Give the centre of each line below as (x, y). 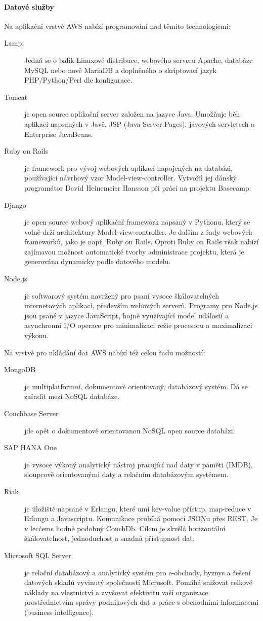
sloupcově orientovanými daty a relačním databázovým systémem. (126, 474)
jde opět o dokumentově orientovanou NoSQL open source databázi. (130, 430)
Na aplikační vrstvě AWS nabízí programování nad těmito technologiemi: (117, 26)
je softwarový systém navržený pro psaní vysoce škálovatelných (122, 295)
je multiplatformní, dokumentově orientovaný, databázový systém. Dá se (136, 386)
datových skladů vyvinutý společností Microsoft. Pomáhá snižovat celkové (138, 582)
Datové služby (29, 6)
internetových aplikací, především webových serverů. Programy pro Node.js (141, 305)
